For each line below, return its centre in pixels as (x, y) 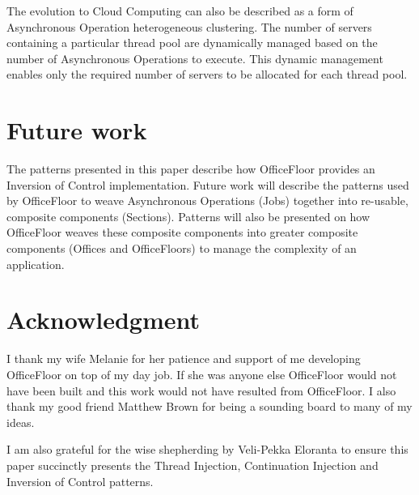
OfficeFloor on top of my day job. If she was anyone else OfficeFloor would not (202, 374)
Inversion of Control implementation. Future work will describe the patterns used (208, 184)
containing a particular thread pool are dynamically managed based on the (192, 43)
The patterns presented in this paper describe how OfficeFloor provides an (191, 169)
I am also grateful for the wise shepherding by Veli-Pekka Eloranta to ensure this (207, 449)
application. (36, 264)
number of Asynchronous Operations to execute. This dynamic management (195, 58)
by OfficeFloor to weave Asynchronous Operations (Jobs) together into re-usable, (207, 201)
